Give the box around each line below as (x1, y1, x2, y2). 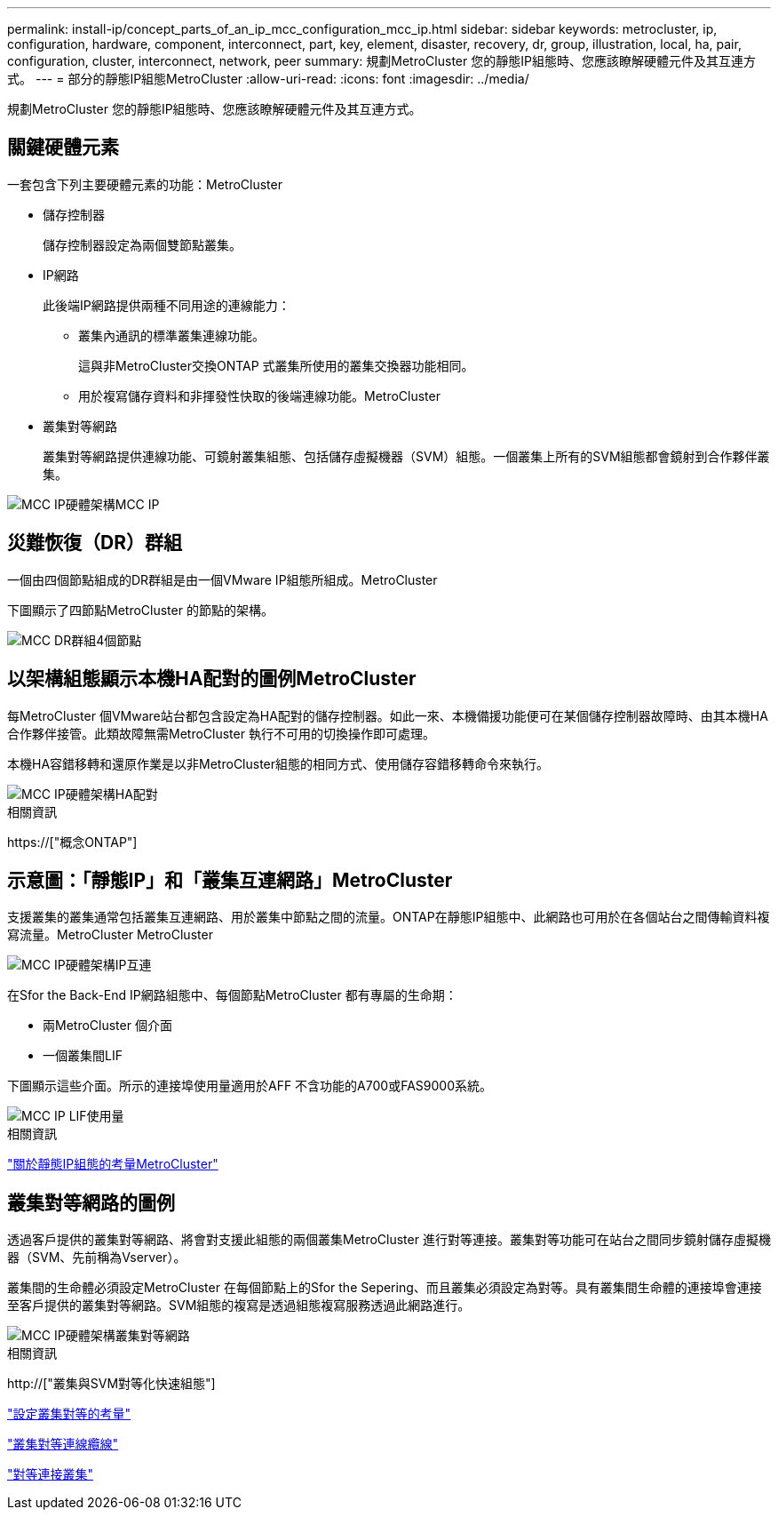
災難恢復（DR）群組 (7, 531, 182, 555)
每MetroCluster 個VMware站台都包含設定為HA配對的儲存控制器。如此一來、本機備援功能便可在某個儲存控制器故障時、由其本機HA (7, 707, 768, 723)
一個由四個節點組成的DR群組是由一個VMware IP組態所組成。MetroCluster (7, 571, 438, 587)
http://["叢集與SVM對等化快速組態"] (7, 1376, 216, 1392)
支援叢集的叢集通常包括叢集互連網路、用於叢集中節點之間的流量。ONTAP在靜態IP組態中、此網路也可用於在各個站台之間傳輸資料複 (7, 909, 770, 925)
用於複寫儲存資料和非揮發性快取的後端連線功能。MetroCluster (78, 387, 441, 403)
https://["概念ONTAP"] (7, 834, 138, 850)
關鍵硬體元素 (7, 136, 119, 159)
